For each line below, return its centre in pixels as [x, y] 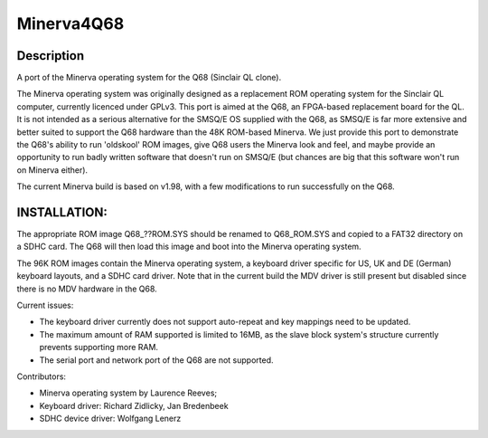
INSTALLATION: [62, 212]
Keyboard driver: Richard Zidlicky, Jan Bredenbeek [134, 405]
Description [51, 56]
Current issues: [45, 305]
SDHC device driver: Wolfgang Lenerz [110, 419]
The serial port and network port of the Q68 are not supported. [157, 360]
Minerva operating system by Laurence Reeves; [128, 393]
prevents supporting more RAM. [99, 348]
